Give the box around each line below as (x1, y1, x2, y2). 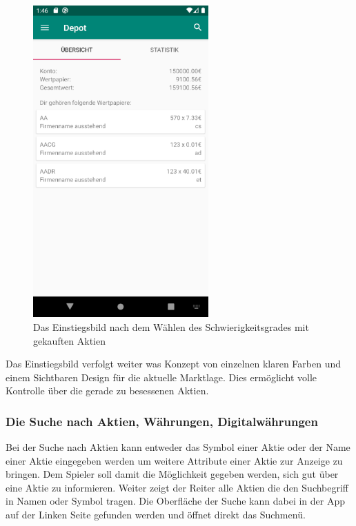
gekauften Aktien (33, 333, 106, 347)
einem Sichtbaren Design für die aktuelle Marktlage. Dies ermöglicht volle (6, 370, 317, 384)
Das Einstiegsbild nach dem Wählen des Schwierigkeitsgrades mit (33, 319, 309, 334)
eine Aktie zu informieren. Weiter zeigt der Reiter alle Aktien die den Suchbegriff (6, 480, 349, 494)
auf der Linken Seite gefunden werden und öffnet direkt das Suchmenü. (6, 507, 306, 522)
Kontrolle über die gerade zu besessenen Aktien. (6, 383, 209, 398)
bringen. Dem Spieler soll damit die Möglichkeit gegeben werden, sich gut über (6, 467, 339, 481)
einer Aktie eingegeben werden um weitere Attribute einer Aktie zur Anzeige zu (6, 453, 343, 467)
